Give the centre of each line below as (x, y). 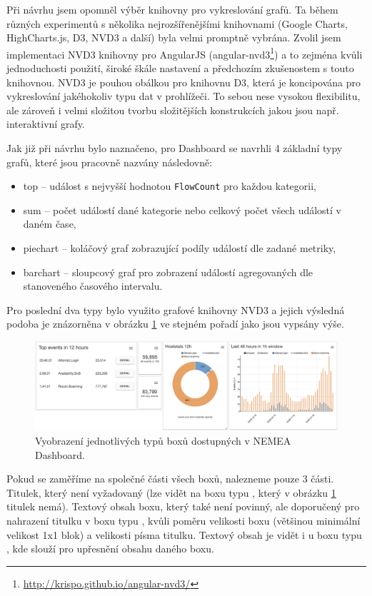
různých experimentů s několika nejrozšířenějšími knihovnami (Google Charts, (177, 23)
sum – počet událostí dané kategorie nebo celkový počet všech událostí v (182, 209)
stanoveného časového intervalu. (93, 286)
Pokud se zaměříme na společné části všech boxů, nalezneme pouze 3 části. (170, 479)
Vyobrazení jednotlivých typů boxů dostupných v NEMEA (163, 441)
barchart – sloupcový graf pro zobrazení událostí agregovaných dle (168, 272)
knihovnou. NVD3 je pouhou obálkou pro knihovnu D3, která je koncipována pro (184, 82)
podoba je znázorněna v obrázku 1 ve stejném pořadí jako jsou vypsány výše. (175, 324)
